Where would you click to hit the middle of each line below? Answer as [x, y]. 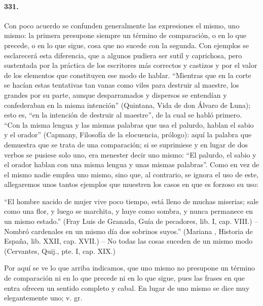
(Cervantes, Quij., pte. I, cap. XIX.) [60, 251]
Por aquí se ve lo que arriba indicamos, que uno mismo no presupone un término [129, 268]
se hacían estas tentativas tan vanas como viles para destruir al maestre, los [122, 85]
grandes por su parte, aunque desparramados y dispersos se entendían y [116, 94]
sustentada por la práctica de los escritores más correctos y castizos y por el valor [131, 65]
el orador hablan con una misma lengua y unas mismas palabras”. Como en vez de [132, 164]
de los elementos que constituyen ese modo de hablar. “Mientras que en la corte [128, 75]
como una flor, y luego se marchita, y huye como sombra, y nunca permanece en [129, 211]
